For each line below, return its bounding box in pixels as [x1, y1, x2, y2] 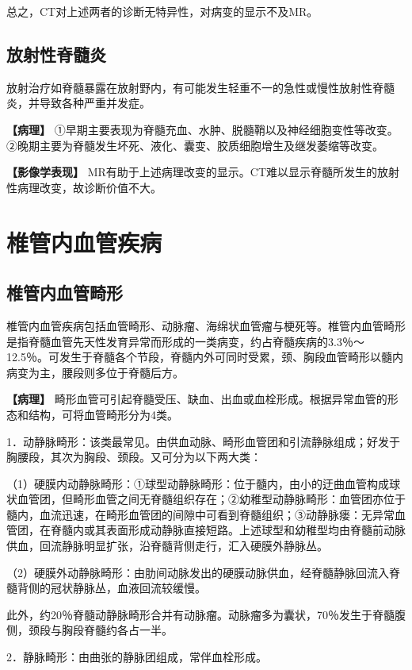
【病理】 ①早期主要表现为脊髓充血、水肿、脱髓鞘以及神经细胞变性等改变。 [6, 121, 399, 137]
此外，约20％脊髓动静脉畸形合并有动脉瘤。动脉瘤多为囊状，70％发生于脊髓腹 [6, 606, 406, 622]
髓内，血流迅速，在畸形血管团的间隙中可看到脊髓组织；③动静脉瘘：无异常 [6, 506, 395, 522]
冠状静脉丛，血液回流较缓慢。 [50, 580, 206, 596]
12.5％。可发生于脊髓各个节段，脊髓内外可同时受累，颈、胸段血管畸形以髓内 [6, 348, 403, 365]
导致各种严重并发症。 [39, 94, 151, 111]
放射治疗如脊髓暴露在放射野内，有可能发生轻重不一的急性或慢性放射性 [6, 79, 372, 95]
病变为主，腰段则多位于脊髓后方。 [6, 364, 184, 380]
